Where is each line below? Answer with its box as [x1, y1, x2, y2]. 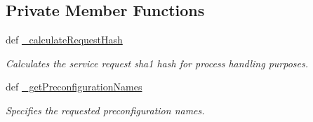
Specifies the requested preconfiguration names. [6, 102, 205, 117]
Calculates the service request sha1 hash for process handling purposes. [6, 55, 309, 70]
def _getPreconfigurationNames [6, 79, 142, 94]
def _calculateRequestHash [6, 32, 123, 47]
